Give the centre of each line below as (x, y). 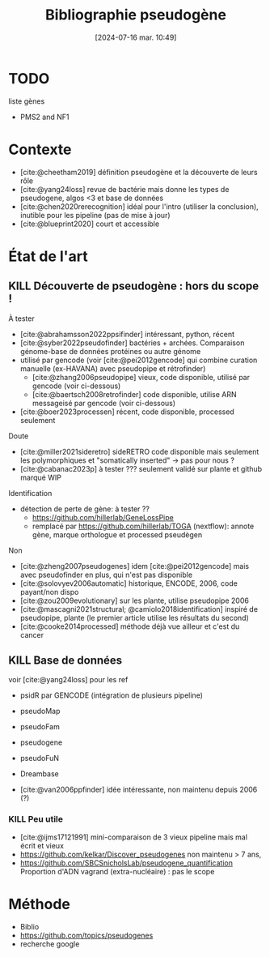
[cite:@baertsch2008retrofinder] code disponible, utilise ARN (134, 394)
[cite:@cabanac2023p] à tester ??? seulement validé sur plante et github (141, 468)
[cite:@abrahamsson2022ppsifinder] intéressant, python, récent (127, 334)
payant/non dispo (49, 592)
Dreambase (39, 774)
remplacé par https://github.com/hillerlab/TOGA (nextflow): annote (143, 526)
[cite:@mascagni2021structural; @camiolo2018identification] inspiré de (139, 609)
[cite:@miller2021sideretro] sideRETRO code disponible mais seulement (139, 451)
